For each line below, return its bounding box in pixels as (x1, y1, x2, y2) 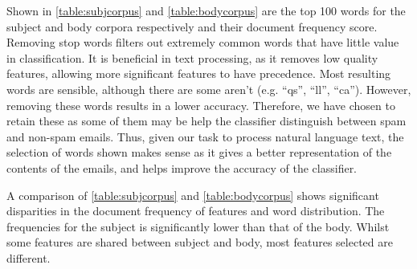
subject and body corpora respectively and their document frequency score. (6, 18, 378, 35)
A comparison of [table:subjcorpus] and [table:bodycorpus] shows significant (6, 186, 379, 203)
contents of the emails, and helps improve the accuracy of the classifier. (6, 159, 358, 176)
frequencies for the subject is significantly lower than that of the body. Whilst (6, 218, 390, 234)
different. (6, 249, 51, 266)
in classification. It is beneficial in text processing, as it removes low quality (6, 49, 378, 66)
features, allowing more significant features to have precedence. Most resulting (6, 65, 391, 82)
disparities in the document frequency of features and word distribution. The (6, 202, 385, 219)
